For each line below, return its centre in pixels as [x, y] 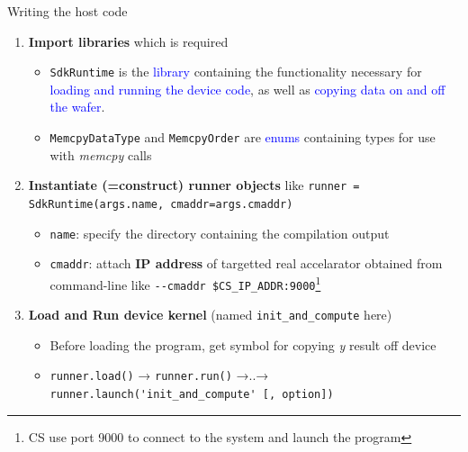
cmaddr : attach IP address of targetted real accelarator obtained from [246, 263]
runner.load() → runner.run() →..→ [159, 375]
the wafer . [77, 107]
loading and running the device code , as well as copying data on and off [247, 89]
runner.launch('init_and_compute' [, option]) [192, 395]
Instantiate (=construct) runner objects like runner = [194, 185]
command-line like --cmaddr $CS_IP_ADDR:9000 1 [185, 283]
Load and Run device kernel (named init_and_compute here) [210, 315]
